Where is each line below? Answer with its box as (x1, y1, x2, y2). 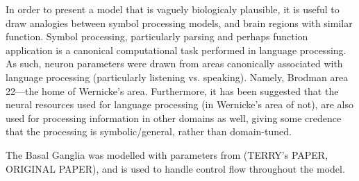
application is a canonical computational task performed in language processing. (6, 42, 347, 57)
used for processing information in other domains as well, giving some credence (6, 110, 342, 125)
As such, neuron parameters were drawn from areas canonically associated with (6, 56, 343, 71)
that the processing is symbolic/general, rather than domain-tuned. (6, 124, 292, 139)
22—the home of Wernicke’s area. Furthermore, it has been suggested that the (6, 83, 339, 98)
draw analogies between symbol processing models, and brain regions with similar (6, 15, 353, 30)
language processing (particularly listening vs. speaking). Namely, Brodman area (6, 69, 349, 84)
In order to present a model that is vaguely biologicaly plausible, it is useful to (6, 2, 340, 16)
